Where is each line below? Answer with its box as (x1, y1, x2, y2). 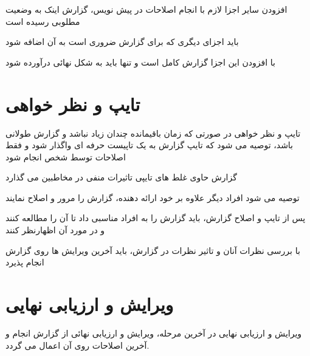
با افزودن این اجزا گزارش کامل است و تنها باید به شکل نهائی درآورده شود (5, 55, 275, 68)
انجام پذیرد (5, 256, 44, 269)
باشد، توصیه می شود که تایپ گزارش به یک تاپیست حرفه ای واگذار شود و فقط (5, 139, 294, 151)
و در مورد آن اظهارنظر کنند (5, 224, 105, 236)
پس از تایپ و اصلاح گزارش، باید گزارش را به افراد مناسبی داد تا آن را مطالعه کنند (5, 211, 306, 224)
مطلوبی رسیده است (5, 15, 80, 27)
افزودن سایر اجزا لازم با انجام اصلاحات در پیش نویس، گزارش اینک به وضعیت (5, 3, 288, 15)
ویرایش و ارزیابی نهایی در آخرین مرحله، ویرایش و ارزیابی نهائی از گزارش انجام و (5, 326, 302, 339)
